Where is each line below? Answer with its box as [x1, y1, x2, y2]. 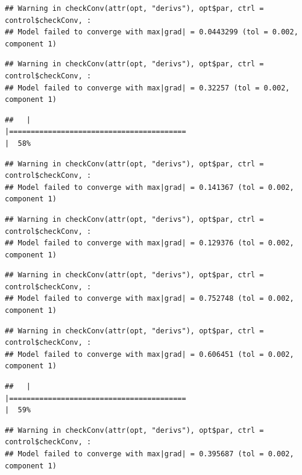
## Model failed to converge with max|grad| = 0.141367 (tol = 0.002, [5, 183, 294, 192]
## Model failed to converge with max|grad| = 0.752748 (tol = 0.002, [5, 294, 294, 303]
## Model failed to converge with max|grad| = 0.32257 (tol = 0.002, [5, 83, 290, 92]
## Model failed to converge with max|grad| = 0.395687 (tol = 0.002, [5, 450, 294, 458]
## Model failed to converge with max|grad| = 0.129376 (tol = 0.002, [5, 239, 294, 248]
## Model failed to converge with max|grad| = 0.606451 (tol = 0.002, [5, 350, 294, 359]
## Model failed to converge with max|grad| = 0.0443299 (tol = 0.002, [5, 28, 298, 37]
